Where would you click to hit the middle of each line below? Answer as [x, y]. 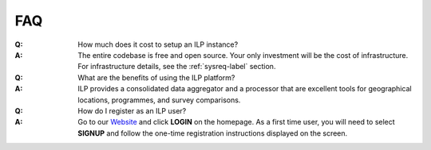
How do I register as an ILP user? [132, 110]
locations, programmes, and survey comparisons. [159, 100]
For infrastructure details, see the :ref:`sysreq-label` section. [177, 67]
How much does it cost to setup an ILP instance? [158, 44]
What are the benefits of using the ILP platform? [156, 77]
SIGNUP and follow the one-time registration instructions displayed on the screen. [213, 133]
